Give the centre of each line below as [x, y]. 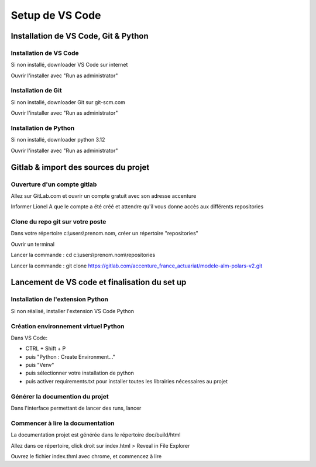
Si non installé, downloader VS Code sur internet [69, 65]
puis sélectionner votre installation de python [80, 373]
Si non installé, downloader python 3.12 [58, 140]
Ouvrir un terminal [33, 244]
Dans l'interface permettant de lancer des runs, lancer [76, 408]
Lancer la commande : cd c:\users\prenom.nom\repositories [83, 255]
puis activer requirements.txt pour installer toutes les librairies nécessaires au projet [127, 381]
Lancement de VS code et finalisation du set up [99, 282]
